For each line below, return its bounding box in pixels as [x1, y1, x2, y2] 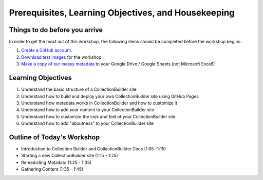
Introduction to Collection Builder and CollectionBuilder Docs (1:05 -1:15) [21, 146, 166, 151]
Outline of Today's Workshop [9, 133, 100, 141]
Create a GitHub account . [21, 48, 73, 53]
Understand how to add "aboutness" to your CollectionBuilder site [21, 120, 154, 126]
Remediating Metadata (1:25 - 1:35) [21, 159, 92, 165]
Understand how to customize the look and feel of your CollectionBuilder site [21, 114, 176, 119]
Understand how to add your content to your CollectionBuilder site [21, 107, 154, 113]
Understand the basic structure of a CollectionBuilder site [21, 86, 137, 92]
